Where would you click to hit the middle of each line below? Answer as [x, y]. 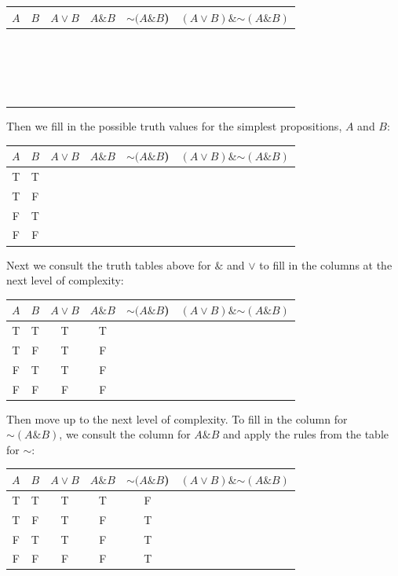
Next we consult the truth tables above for [109, 264]
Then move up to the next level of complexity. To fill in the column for [177, 418]
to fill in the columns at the [326, 264]
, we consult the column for [125, 434]
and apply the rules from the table [306, 434]
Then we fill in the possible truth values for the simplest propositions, [174, 125]
